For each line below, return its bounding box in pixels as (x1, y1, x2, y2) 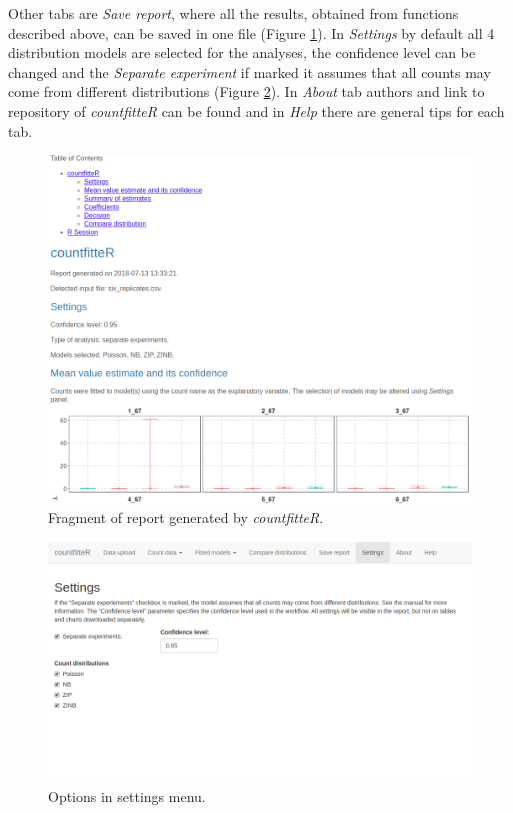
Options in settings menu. (48, 785, 206, 806)
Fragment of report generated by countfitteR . (48, 507, 324, 528)
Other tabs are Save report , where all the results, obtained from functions (8, 3, 459, 23)
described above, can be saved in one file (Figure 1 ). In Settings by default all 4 (8, 22, 495, 43)
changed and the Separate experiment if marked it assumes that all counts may (8, 61, 491, 82)
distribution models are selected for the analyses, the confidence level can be (8, 42, 476, 63)
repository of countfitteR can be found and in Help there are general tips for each (8, 100, 505, 121)
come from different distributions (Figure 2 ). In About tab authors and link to (8, 81, 485, 102)
